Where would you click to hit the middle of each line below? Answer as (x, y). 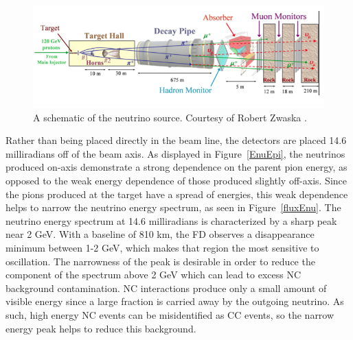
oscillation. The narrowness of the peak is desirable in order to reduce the (160, 261)
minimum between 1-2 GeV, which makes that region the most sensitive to (162, 248)
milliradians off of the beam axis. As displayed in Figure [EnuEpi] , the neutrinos (175, 153)
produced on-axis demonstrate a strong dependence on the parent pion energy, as (176, 167)
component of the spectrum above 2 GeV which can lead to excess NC (153, 275)
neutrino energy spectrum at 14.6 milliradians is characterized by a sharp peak (171, 220)
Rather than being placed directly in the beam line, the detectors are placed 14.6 (176, 140)
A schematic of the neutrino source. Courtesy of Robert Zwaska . (170, 117)
